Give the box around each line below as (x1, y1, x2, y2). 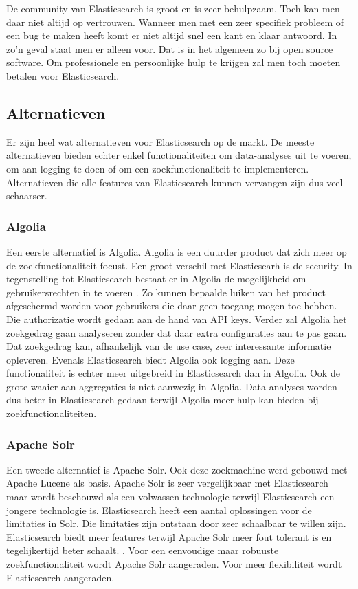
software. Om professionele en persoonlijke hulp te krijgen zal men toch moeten (6, 55, 341, 69)
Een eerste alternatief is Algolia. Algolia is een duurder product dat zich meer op (6, 244, 347, 258)
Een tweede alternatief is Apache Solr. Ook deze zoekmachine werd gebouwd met (6, 462, 348, 476)
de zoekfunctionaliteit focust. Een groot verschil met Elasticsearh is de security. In (6, 258, 353, 272)
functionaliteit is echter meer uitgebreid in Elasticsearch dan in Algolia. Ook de (6, 366, 340, 380)
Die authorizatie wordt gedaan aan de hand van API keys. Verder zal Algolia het (6, 311, 347, 326)
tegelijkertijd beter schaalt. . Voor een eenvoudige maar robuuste (6, 543, 279, 557)
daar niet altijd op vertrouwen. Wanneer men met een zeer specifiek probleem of (6, 14, 344, 29)
